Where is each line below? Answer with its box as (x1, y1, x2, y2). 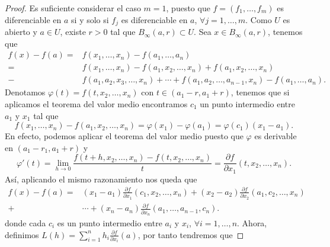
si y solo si (71, 13, 109, 25)
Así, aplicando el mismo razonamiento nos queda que (5, 172, 197, 185)
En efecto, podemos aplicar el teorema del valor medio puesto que (5, 130, 244, 142)
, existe (60, 25, 86, 38)
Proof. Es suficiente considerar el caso (5, 2, 141, 14)
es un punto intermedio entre (57, 216, 162, 229)
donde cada (5, 216, 46, 229)
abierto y (5, 25, 37, 38)
